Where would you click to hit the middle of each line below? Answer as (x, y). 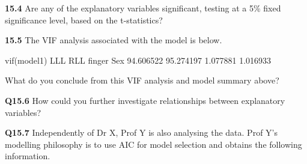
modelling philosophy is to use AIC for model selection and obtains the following (153, 144)
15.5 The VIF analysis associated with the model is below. (114, 40)
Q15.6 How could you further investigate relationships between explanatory (145, 100)
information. (28, 156)
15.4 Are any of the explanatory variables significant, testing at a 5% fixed (143, 8)
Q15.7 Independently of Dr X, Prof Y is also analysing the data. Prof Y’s (141, 132)
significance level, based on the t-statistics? (84, 20)
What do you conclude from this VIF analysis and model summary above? (142, 80)
